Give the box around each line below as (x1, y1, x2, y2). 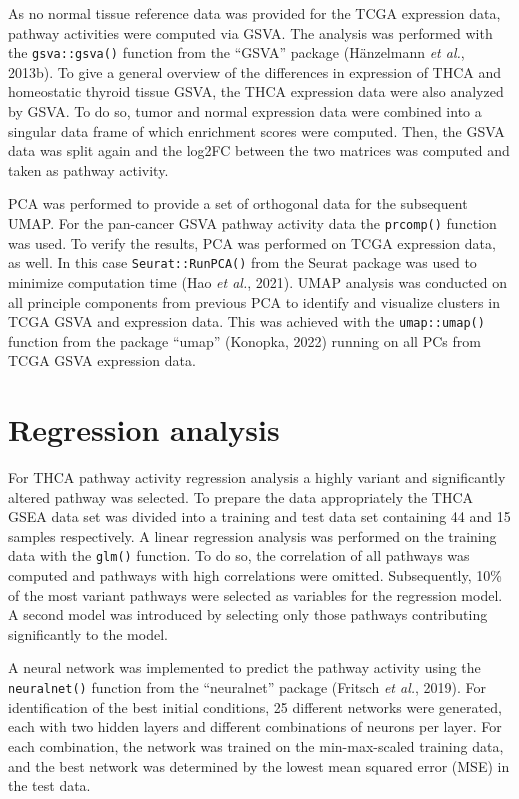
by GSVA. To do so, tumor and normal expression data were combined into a (8, 101, 482, 122)
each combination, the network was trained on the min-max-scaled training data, (8, 735, 504, 756)
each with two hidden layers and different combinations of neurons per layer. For (8, 716, 502, 737)
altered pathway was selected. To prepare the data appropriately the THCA (8, 486, 474, 507)
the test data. (8, 775, 91, 796)
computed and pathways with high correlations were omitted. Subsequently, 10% (8, 565, 502, 586)
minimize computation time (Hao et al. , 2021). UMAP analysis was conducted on (8, 271, 507, 292)
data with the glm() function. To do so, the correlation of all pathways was (8, 545, 470, 566)
